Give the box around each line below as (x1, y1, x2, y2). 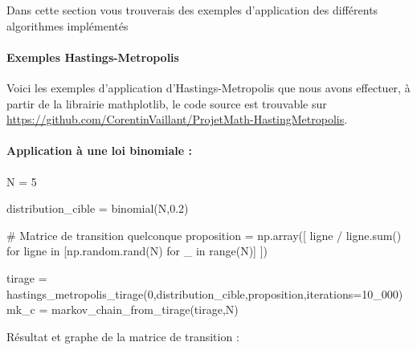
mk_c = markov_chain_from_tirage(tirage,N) (6, 301, 239, 318)
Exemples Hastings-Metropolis (6, 48, 179, 65)
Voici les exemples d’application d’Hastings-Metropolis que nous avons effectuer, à (6, 79, 411, 96)
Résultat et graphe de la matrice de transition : (6, 328, 239, 344)
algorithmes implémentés (6, 17, 129, 34)
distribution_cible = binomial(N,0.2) (6, 200, 189, 217)
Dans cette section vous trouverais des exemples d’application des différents (6, 2, 378, 18)
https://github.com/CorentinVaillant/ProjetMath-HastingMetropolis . (6, 111, 348, 128)
